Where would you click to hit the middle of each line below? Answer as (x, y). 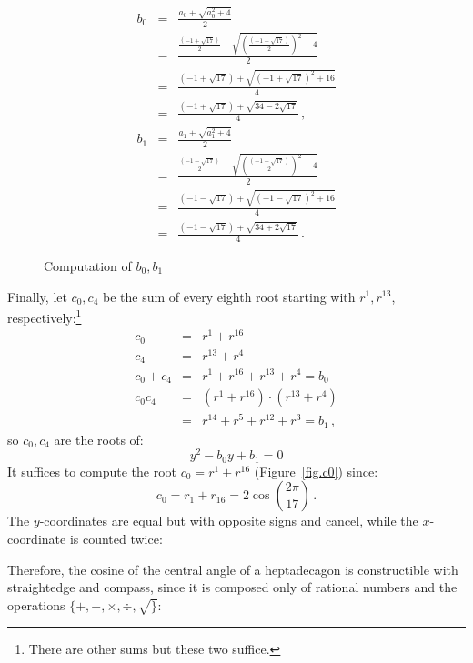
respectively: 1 (45, 316)
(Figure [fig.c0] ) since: (316, 471)
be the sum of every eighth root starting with (229, 296)
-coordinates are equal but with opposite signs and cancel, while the (229, 521)
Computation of (88, 265)
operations (36, 604)
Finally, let (37, 296)
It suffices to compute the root (92, 471)
